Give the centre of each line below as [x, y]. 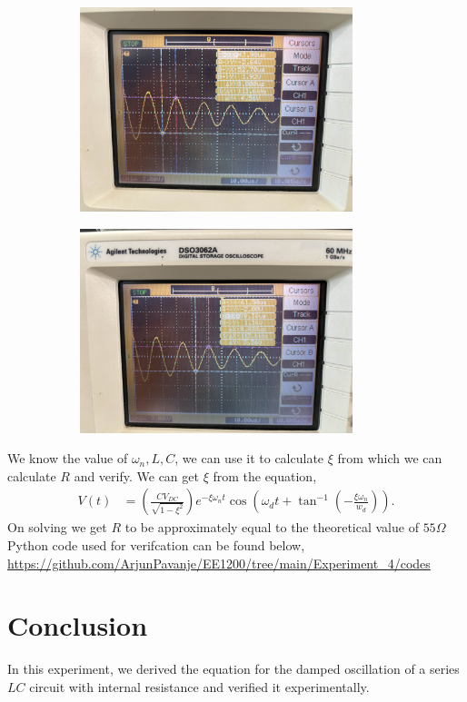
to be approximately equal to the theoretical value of [272, 527]
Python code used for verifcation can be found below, [156, 545]
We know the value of [68, 458]
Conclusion [78, 625]
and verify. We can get [136, 475]
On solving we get [57, 527]
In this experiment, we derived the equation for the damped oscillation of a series [233, 669]
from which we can [390, 458]
